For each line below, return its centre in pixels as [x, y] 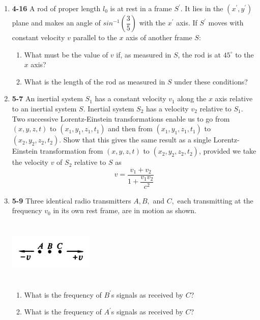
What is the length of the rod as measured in [95, 81]
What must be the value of [66, 54]
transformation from [71, 151]
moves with [226, 22]
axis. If [187, 22]
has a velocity [167, 108]
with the [152, 22]
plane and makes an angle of [56, 22]
